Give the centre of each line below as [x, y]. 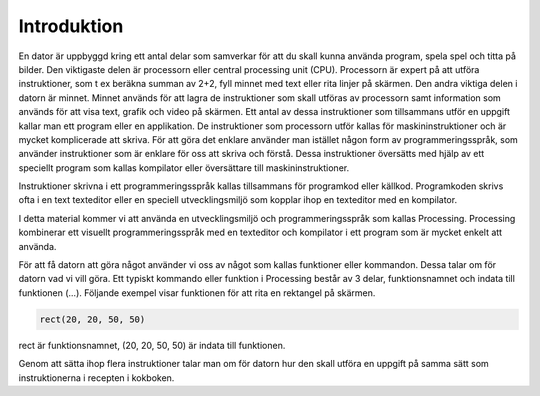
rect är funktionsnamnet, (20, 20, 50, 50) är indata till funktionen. [152, 345]
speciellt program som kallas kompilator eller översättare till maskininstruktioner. [184, 167]
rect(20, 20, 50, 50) [92, 319]
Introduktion [71, 26]
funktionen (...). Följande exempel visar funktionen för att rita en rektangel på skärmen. [197, 292]
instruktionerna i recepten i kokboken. [96, 377]
